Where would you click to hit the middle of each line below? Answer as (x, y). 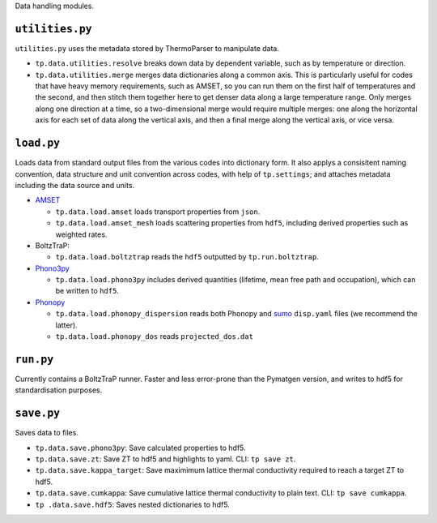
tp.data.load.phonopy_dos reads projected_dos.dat (155, 337)
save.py (38, 413)
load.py (38, 143)
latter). (66, 325)
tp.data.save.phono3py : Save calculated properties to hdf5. (140, 448)
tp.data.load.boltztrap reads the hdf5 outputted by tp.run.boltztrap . (187, 257)
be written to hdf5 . (87, 291)
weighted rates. (81, 234)
